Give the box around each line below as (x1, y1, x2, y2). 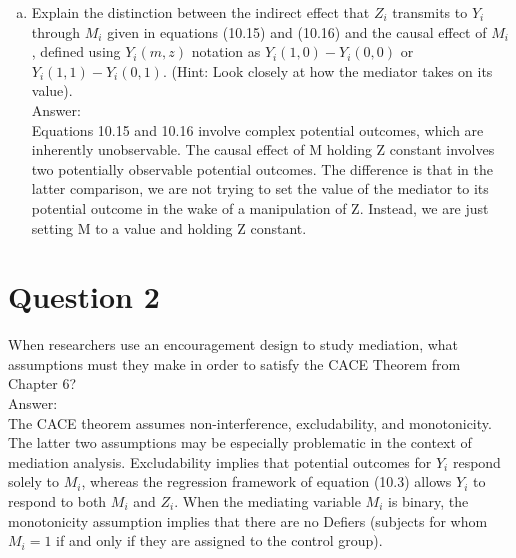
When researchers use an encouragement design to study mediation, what (8, 334, 459, 355)
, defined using (31, 41, 121, 62)
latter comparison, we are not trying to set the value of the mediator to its (31, 178, 489, 199)
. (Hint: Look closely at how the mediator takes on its (162, 60, 493, 81)
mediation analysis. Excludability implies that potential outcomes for (8, 451, 432, 472)
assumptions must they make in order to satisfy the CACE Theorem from (8, 353, 461, 374)
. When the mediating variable (174, 491, 361, 511)
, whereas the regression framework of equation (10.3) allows (81, 471, 452, 492)
